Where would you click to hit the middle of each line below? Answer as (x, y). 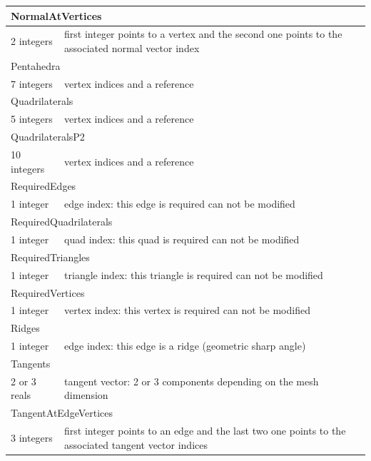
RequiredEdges (44, 186)
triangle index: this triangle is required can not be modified (194, 274)
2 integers (32, 41)
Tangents (31, 363)
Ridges (25, 328)
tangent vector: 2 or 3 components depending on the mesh (192, 381)
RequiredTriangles (50, 257)
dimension (86, 395)
